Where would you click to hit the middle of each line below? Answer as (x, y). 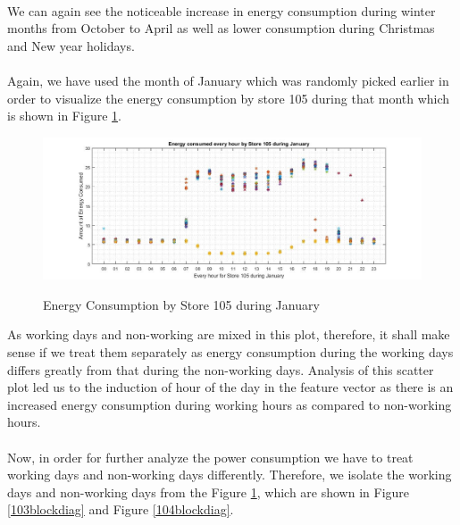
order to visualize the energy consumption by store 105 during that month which (229, 98)
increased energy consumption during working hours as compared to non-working (230, 404)
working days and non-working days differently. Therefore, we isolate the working (230, 475)
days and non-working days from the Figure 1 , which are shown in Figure (209, 492)
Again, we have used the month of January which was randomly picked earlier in (228, 80)
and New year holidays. (71, 45)
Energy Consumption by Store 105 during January (181, 304)
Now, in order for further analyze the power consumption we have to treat (210, 457)
